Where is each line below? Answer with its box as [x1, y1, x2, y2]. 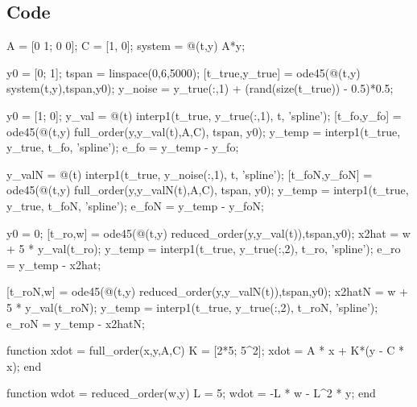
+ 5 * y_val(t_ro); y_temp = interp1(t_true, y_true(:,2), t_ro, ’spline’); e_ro [6, 240, 401, 257]
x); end [6, 357, 42, 374]
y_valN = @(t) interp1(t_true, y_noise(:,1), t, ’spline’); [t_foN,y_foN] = [6, 165, 373, 182]
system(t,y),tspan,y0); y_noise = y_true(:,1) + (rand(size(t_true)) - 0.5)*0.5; [6, 80, 394, 97]
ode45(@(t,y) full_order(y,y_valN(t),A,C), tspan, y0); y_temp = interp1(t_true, [6, 181, 409, 198]
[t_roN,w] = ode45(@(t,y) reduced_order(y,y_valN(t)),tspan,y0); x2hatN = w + [6, 283, 408, 300]
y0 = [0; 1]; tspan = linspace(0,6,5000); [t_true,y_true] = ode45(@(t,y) [6, 64, 361, 81]
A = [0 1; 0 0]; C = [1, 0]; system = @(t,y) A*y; [6, 37, 246, 54]
